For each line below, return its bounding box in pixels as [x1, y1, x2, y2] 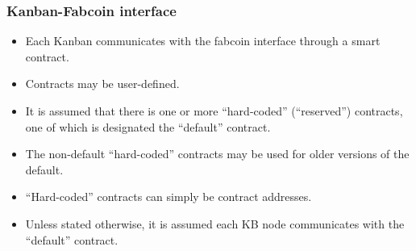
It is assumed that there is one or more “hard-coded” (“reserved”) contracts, [25, 102, 403, 119]
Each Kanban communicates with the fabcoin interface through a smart [25, 32, 381, 49]
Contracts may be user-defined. [25, 75, 180, 92]
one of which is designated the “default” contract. [25, 118, 271, 135]
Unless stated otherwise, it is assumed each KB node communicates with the [25, 215, 405, 232]
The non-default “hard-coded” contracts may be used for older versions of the [25, 145, 410, 162]
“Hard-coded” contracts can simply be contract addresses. [25, 188, 312, 205]
